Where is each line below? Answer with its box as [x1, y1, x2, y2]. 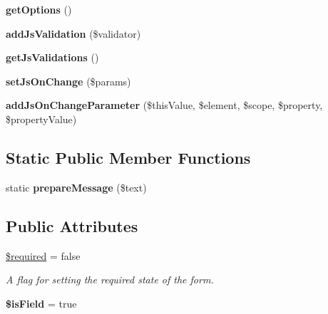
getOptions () [6, 2, 72, 16]
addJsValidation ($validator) [6, 26, 141, 41]
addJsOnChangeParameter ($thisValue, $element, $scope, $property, [6, 98, 323, 112]
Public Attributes [6, 214, 138, 236]
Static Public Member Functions [6, 146, 251, 168]
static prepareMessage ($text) [6, 179, 147, 194]
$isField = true [6, 295, 77, 310]
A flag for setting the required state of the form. [6, 272, 214, 287]
